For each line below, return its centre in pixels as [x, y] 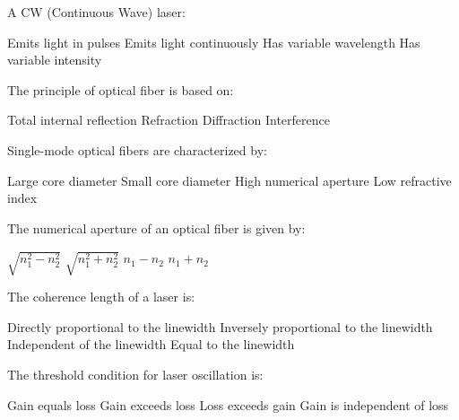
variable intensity [55, 60]
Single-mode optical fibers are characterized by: [137, 149]
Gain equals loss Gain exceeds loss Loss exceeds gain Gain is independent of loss [228, 404]
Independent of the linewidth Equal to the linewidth [151, 344]
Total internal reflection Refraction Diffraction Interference [169, 120]
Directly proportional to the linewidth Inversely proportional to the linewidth [220, 326]
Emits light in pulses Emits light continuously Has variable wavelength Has [214, 42]
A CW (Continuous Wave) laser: [96, 12]
